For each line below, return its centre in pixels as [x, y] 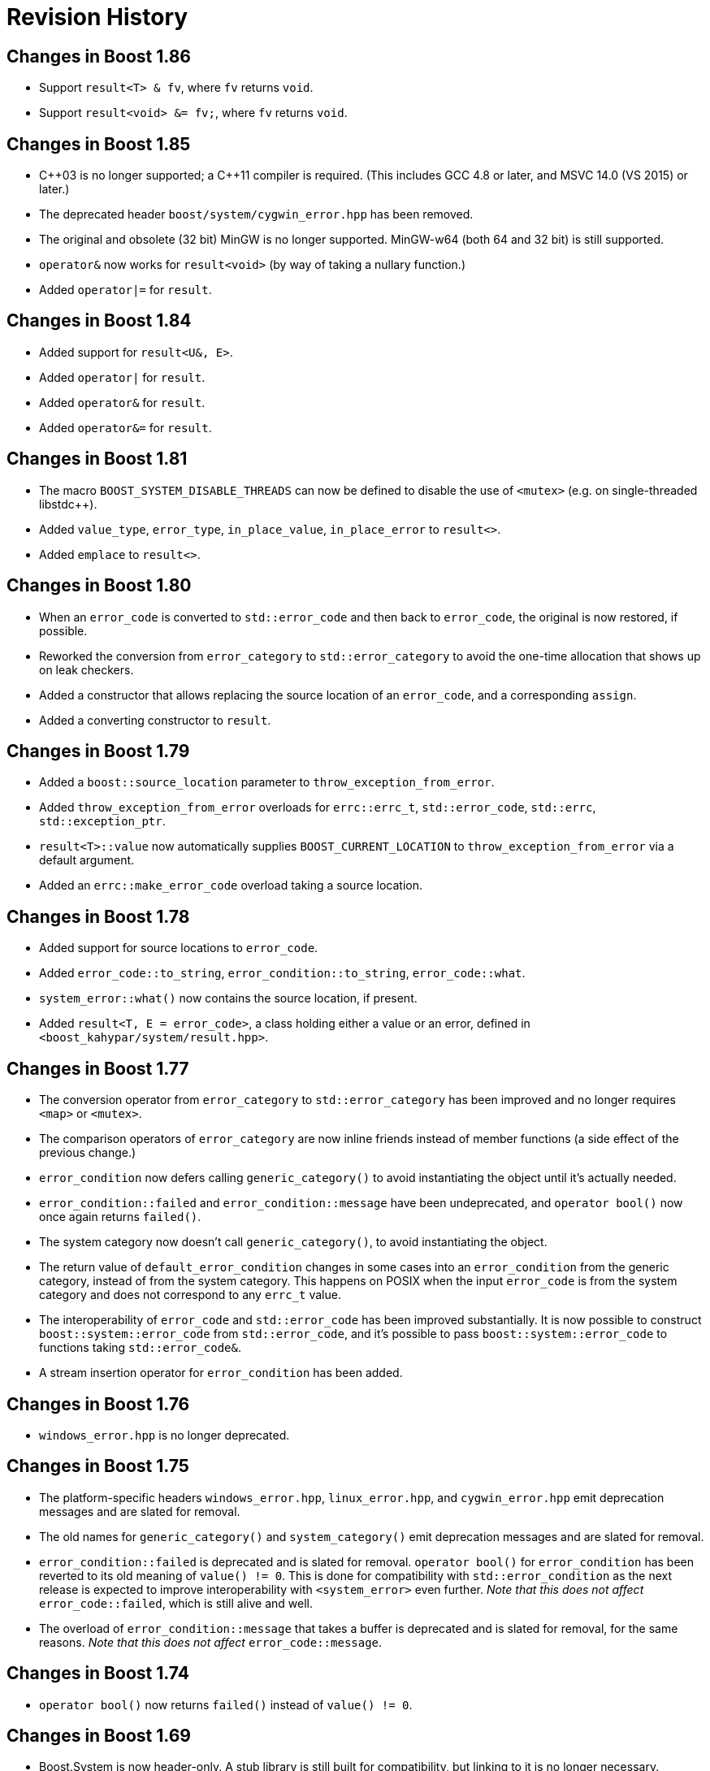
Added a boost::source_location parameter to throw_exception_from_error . [267, 782]
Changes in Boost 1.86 [99, 56]
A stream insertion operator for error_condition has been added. [221, 1373]
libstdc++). [68, 504]
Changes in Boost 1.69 [99, 1736]
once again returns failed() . [120, 1217]
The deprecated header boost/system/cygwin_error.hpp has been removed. [256, 214]
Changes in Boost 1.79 [98, 751]
